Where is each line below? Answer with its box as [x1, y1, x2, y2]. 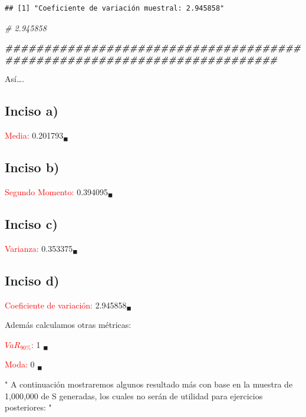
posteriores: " [5, 401, 52, 413]
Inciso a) [5, 101, 58, 120]
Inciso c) [5, 214, 58, 232]
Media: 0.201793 [5, 129, 64, 142]
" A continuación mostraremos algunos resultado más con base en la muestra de [5, 377, 293, 390]
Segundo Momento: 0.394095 [5, 185, 108, 198]
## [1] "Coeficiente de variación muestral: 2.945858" [5, 4, 225, 12]
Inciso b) [5, 158, 60, 176]
